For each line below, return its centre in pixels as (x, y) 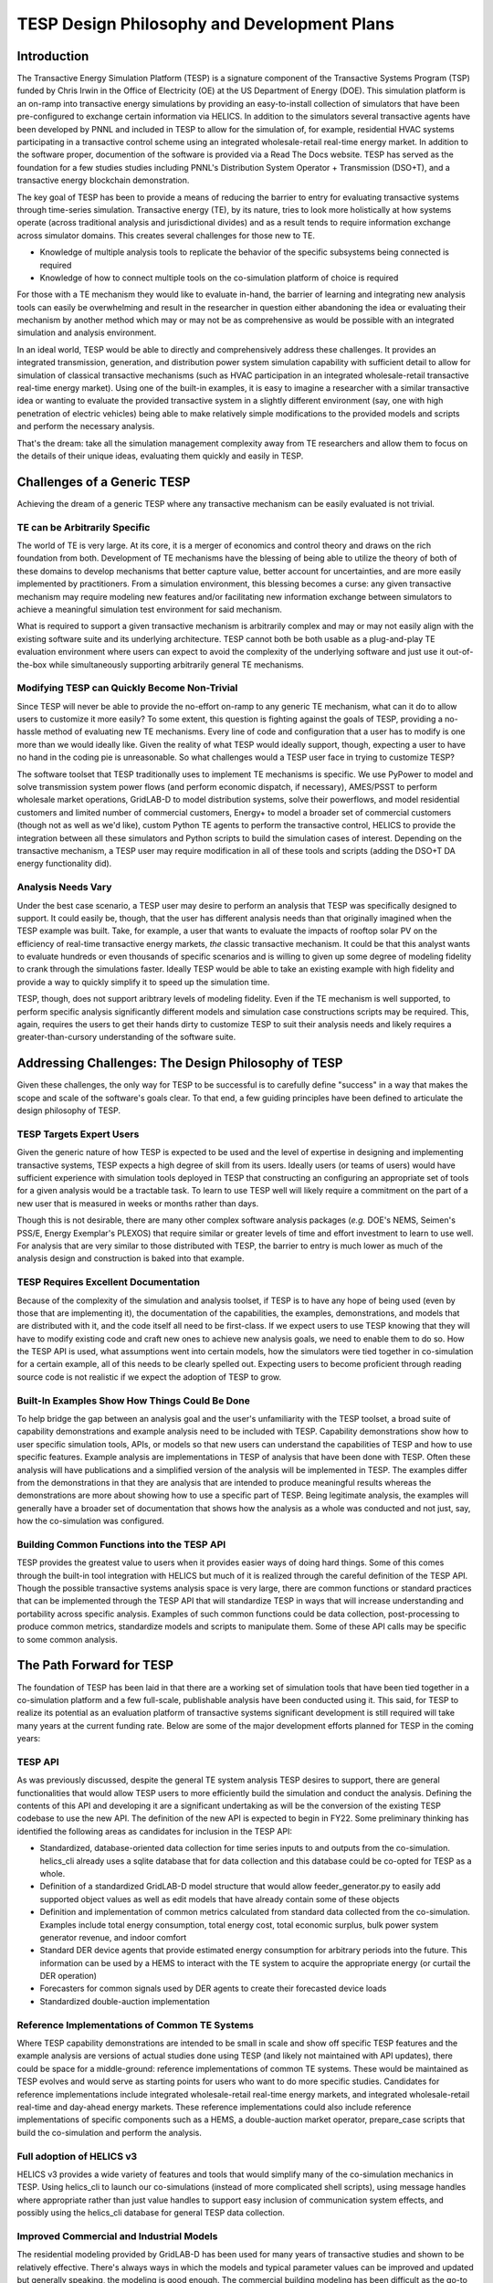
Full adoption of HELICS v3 (77, 2156)
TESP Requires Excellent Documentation (109, 1282)
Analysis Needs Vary (64, 888)
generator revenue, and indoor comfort (113, 1937)
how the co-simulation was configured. (90, 1521)
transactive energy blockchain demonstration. (103, 180)
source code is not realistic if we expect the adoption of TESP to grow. (149, 1377)
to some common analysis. (67, 1639)
